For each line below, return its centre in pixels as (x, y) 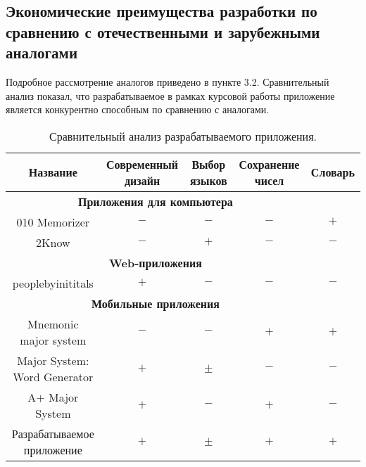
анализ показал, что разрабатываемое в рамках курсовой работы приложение (170, 95)
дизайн (142, 180)
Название (53, 172)
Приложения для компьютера (155, 201)
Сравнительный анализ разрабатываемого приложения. (183, 136)
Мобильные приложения (155, 303)
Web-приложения (156, 262)
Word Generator (53, 376)
